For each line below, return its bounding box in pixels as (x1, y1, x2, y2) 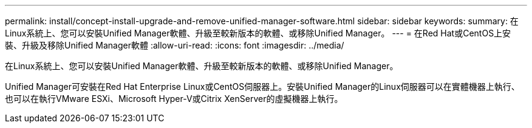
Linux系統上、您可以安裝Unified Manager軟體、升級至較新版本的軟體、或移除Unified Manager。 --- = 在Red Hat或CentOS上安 (5, 28, 511, 38)
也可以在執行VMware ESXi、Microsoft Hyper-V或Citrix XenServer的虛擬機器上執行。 (5, 93, 343, 104)
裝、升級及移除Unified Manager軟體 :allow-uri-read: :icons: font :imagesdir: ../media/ (5, 40, 344, 50)
